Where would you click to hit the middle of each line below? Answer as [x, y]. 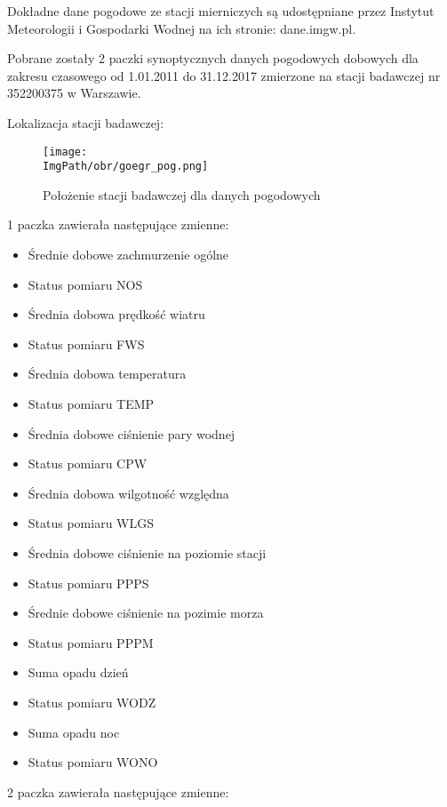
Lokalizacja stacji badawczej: [86, 122]
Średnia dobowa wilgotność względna [128, 493]
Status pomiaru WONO [93, 762]
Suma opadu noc [74, 732]
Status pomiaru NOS [85, 284]
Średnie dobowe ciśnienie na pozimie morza [146, 613]
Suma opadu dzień [78, 672]
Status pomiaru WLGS [91, 523]
